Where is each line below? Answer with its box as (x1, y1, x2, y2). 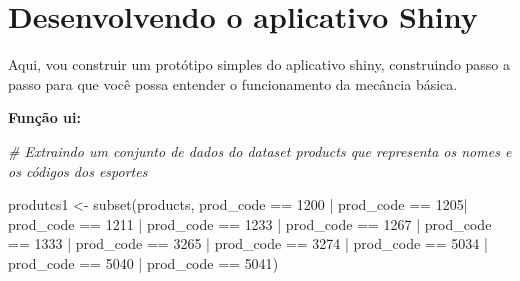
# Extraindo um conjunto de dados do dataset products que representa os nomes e (8, 140, 512, 161)
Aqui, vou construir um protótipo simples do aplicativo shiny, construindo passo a (8, 54, 511, 75)
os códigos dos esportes (8, 160, 148, 181)
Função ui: (8, 107, 81, 128)
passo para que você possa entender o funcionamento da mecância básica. (8, 73, 458, 94)
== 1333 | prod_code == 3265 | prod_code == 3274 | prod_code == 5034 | (8, 233, 488, 254)
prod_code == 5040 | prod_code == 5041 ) (8, 252, 279, 273)
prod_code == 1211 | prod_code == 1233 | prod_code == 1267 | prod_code (8, 213, 492, 234)
